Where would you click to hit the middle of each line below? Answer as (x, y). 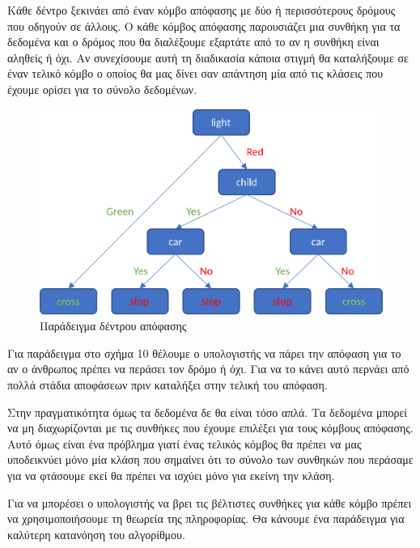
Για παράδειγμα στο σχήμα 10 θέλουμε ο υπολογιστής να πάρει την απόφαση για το (204, 353)
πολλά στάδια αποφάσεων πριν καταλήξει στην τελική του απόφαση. (168, 384)
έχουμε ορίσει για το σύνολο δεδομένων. (102, 89)
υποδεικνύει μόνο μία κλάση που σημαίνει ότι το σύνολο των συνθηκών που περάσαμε (210, 459)
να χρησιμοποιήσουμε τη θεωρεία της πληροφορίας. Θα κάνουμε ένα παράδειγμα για (206, 518)
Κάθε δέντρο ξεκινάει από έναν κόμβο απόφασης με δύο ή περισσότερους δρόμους (202, 10)
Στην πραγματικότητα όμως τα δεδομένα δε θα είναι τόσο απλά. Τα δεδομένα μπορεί (208, 412)
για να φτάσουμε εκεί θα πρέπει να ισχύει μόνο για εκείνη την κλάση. (171, 475)
